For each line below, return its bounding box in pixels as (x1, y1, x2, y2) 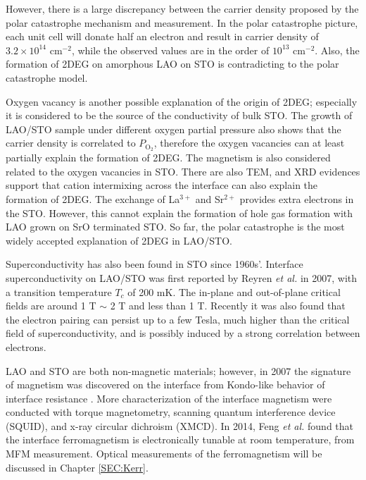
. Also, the (315, 42, 360, 57)
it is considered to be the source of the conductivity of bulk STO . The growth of (6, 108, 353, 123)
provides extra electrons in (239, 191, 354, 206)
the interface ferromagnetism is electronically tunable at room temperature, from (6, 432, 355, 447)
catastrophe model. (6, 70, 88, 85)
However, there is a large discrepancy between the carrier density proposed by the (6, 1, 359, 16)
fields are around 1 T (6, 298, 96, 313)
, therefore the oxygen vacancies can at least (153, 135, 345, 150)
